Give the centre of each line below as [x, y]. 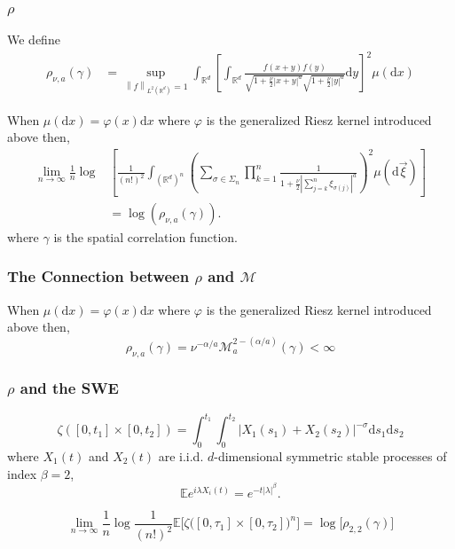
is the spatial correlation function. [145, 236]
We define [34, 39]
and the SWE [69, 388]
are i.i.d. [181, 456]
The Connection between [98, 276]
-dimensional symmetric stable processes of [330, 456]
